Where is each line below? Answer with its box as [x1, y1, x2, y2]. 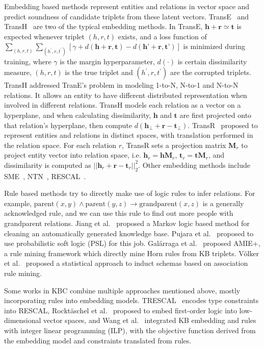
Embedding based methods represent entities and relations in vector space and [4, 1, 250, 11]
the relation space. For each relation [4, 139, 117, 150]
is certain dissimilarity [177, 56, 247, 66]
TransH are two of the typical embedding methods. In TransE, [4, 21, 203, 32]
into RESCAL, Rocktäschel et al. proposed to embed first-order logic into [4, 305, 237, 315]
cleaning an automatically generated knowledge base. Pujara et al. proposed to [4, 228, 254, 238]
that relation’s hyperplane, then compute [4, 119, 133, 130]
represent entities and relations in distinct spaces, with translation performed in [4, 130, 253, 140]
